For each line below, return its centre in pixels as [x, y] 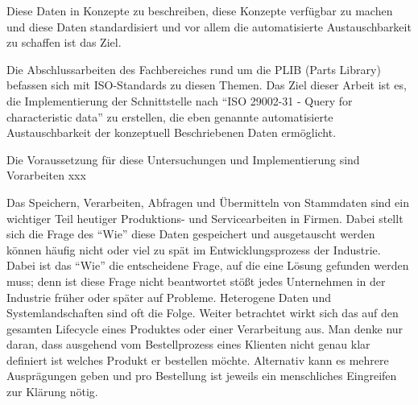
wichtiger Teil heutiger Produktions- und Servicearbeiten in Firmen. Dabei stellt [205, 218]
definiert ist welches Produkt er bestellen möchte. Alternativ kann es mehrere [198, 360]
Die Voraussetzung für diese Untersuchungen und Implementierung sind [183, 159]
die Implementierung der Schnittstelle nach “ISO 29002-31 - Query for [180, 100]
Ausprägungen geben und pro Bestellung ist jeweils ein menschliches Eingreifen [202, 376]
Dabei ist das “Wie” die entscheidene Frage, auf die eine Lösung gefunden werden [208, 265]
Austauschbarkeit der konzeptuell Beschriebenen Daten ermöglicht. [172, 132]
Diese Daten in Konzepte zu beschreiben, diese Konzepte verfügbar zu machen [200, 10]
